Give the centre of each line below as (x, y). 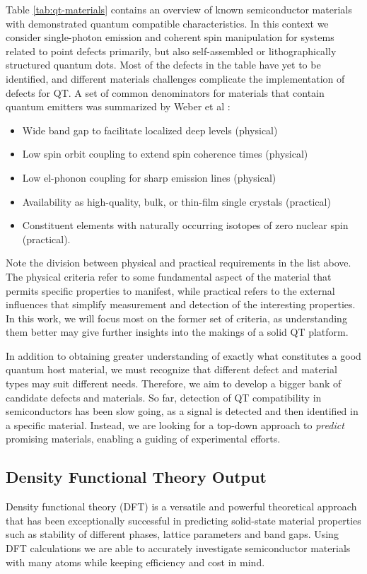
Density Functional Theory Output (136, 477)
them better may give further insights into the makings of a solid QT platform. (177, 332)
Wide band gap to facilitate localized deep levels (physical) (150, 130)
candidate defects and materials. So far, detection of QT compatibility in (164, 397)
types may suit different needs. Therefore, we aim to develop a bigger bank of (174, 383)
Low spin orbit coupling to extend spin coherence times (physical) (165, 154)
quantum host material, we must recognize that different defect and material (171, 369)
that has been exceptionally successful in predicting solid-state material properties (183, 520)
